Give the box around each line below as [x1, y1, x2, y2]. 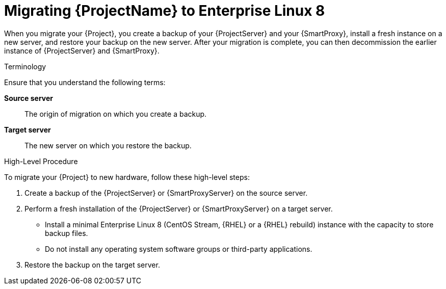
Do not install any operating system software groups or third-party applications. [45, 244, 312, 253]
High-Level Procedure [4, 156, 78, 166]
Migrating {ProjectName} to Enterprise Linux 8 [4, 2, 325, 19]
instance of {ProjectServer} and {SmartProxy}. [4, 46, 160, 55]
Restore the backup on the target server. [24, 260, 160, 269]
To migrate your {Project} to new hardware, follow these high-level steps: [4, 172, 250, 181]
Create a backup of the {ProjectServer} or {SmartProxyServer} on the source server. [24, 188, 308, 197]
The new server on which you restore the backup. [24, 141, 192, 150]
